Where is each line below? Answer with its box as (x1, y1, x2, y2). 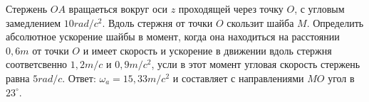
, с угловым (294, 1, 345, 16)
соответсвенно (6, 57, 68, 72)
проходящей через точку (178, 1, 284, 16)
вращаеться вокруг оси (68, 1, 168, 16)
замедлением (6, 15, 61, 30)
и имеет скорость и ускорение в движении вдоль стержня (83, 42, 332, 57)
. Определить (306, 15, 364, 30)
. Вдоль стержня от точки (102, 15, 213, 30)
